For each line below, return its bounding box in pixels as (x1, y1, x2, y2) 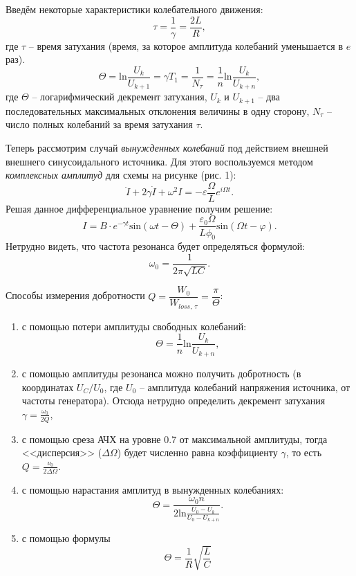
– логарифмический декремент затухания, (32, 89, 207, 104)
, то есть (285, 445, 322, 460)
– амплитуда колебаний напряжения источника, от (139, 379, 350, 394)
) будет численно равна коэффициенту (117, 445, 278, 460)
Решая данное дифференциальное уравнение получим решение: (6, 201, 273, 215)
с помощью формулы (21, 531, 111, 546)
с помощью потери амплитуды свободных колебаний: (21, 318, 247, 333)
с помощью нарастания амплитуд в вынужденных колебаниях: (21, 482, 284, 496)
